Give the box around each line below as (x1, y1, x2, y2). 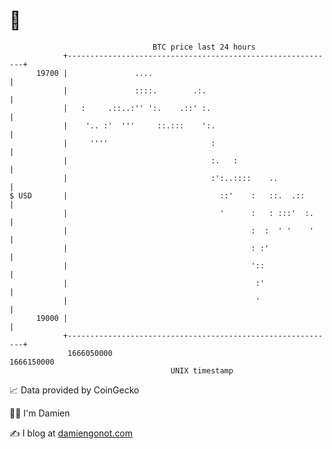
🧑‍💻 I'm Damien (9, 407, 71, 419)
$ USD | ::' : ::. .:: (9, 190, 306, 201)
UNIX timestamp (170, 365, 234, 376)
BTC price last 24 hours (152, 42, 256, 52)
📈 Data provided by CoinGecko (9, 384, 140, 396)
